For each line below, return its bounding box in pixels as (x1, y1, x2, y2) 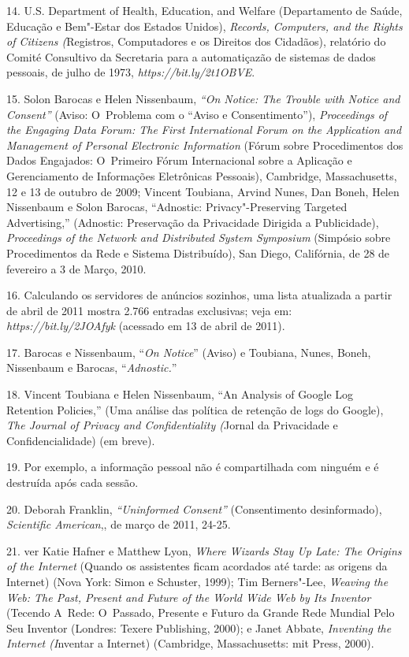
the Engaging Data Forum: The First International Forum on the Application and (6, 121, 402, 138)
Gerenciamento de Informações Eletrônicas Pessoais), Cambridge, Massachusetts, (6, 167, 397, 184)
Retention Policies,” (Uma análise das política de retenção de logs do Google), (6, 401, 384, 418)
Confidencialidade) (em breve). (6, 432, 155, 448)
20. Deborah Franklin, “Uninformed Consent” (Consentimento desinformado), (6, 500, 382, 517)
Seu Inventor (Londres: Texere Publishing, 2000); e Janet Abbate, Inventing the (6, 619, 392, 636)
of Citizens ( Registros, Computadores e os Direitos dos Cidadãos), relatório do (6, 33, 386, 50)
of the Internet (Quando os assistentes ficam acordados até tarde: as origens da (6, 558, 388, 574)
